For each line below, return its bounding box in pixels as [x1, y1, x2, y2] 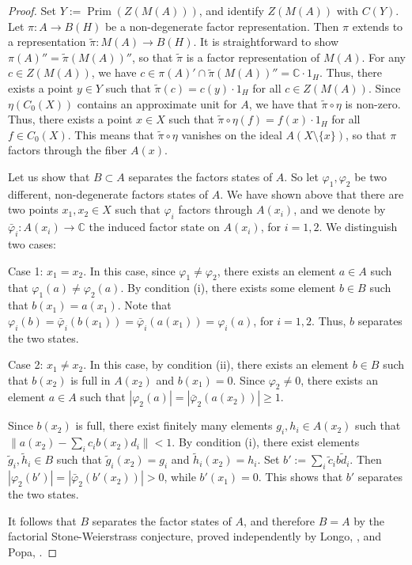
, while [164, 468, 196, 485]
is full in [70, 371, 111, 388]
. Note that [117, 297, 172, 313]
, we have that [248, 95, 318, 112]
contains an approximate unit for [77, 95, 237, 112]
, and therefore [244, 512, 315, 529]
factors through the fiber [8, 142, 127, 158]
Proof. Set [8, 2, 56, 18]
